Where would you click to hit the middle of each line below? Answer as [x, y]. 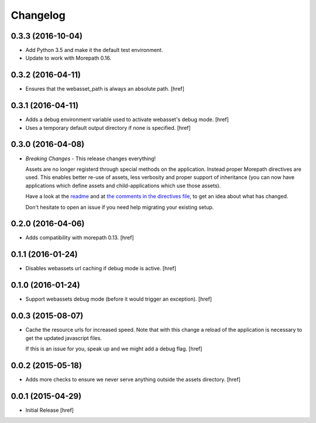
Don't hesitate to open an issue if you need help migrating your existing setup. [120, 207]
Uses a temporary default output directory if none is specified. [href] [108, 128]
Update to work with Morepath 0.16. [68, 58]
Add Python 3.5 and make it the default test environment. [94, 50]
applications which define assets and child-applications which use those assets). [123, 185]
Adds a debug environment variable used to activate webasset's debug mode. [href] [127, 119]
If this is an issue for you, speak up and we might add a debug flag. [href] [114, 349]
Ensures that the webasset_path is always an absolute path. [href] [105, 89]
